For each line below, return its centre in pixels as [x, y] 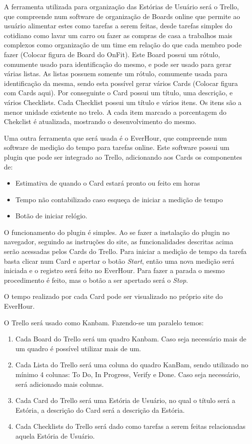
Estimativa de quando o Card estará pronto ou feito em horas [108, 183]
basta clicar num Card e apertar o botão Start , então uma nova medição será [119, 261]
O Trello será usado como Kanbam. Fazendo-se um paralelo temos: [104, 322]
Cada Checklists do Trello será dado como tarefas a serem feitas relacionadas [130, 426]
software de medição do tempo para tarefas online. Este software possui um [117, 147]
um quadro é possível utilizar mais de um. [78, 348]
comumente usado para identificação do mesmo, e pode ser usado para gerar [118, 64]
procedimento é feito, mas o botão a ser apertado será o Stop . [96, 280]
